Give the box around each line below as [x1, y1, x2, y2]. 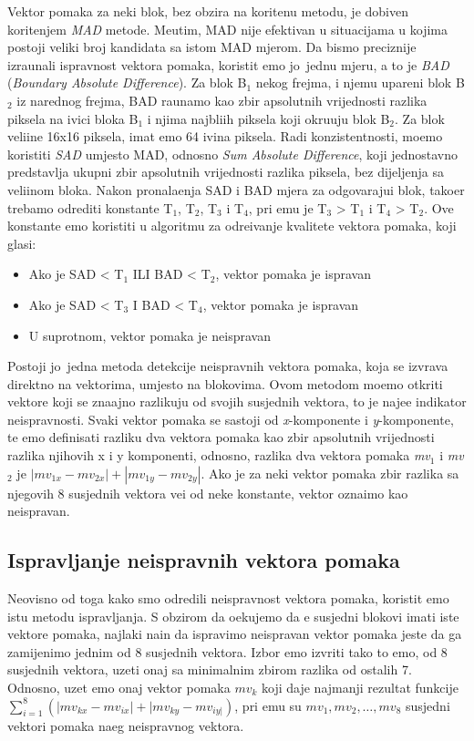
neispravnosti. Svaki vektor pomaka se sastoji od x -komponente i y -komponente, [7, 409, 454, 428]
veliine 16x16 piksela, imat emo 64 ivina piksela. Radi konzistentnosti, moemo [7, 127, 443, 146]
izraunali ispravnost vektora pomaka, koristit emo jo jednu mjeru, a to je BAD [7, 55, 449, 74]
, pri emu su [234, 695, 302, 715]
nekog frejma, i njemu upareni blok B [255, 73, 465, 92]
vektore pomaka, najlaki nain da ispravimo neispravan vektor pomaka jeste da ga [7, 624, 462, 643]
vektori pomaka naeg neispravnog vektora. [7, 715, 244, 735]
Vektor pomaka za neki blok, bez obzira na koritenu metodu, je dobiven [7, 2, 408, 20]
